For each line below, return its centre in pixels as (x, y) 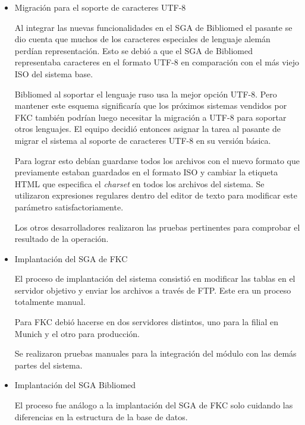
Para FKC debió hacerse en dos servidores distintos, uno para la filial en (147, 322)
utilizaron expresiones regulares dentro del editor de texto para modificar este (156, 195)
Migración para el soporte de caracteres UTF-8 (100, 7)
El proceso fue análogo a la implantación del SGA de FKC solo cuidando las (154, 405)
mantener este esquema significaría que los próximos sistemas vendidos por (151, 106)
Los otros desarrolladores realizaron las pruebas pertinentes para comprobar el (157, 227)
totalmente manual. (50, 302)
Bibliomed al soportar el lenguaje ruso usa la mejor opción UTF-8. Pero (146, 94)
